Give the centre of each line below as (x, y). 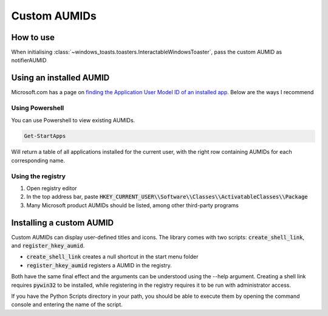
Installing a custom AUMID (63, 223)
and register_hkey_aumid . (48, 246)
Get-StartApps (45, 136)
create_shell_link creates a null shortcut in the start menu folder (112, 257)
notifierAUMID (29, 60)
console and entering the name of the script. (67, 304)
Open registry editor (52, 188)
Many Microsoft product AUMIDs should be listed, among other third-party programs (133, 205)
